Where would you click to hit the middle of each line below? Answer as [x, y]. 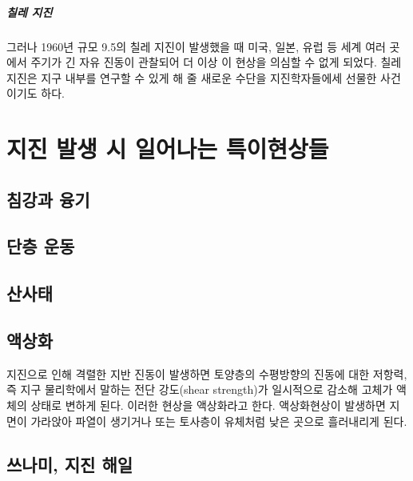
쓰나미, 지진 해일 [70, 464]
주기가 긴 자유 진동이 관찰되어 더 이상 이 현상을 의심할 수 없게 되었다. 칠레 [216, 62]
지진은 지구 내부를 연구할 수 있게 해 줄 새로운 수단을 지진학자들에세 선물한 [192, 77]
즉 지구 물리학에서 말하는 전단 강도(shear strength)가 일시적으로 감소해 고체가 [200, 389]
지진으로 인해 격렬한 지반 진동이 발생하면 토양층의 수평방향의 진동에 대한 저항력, [207, 373]
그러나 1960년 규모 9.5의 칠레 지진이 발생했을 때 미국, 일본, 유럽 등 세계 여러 [196, 46]
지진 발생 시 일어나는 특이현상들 [168, 148]
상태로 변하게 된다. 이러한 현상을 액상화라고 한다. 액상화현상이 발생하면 [208, 405]
